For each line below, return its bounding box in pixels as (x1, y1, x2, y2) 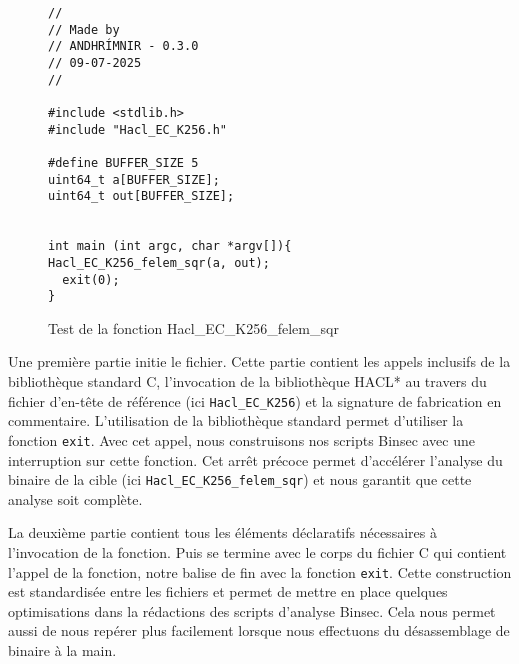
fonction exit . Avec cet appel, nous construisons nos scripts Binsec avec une (8, 429, 475, 450)
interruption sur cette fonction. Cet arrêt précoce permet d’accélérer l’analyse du (8, 449, 503, 470)
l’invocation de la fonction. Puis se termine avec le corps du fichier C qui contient (8, 541, 507, 562)
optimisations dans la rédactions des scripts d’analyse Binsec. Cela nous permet (8, 600, 496, 621)
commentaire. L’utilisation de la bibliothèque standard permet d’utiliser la (8, 410, 464, 431)
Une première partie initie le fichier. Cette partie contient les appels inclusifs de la (8, 351, 511, 372)
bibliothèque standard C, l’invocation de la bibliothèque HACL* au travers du (8, 371, 487, 391)
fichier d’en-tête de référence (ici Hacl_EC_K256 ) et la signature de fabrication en (8, 390, 502, 411)
